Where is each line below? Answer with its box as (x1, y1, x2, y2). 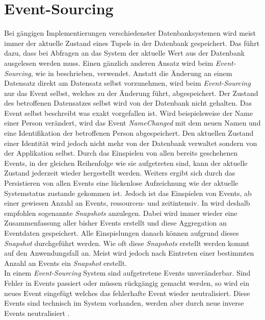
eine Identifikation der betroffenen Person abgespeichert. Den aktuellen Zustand (4, 128, 254, 138)
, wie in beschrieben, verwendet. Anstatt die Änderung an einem (31, 67, 232, 78)
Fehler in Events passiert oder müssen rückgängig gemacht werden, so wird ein (4, 277, 249, 288)
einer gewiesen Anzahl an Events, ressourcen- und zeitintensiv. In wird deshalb (4, 198, 250, 208)
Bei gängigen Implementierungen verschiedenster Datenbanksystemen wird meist (4, 28, 256, 38)
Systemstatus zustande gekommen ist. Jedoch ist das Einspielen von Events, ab (4, 187, 252, 198)
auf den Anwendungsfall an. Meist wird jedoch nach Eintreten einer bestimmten (4, 248, 254, 258)
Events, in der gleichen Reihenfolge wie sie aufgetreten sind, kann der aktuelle (4, 157, 248, 168)
